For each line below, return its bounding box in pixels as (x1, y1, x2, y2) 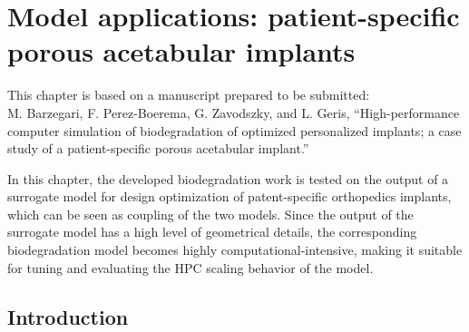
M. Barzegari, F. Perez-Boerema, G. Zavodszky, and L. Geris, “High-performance (7, 103, 460, 122)
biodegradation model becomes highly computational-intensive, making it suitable (7, 240, 463, 259)
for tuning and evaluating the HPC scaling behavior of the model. (7, 258, 374, 277)
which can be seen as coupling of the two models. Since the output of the (7, 204, 414, 223)
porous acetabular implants (7, 33, 356, 70)
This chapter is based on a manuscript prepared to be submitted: (7, 85, 370, 104)
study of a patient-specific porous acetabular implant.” (7, 139, 309, 158)
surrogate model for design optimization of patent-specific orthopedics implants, (7, 187, 452, 206)
